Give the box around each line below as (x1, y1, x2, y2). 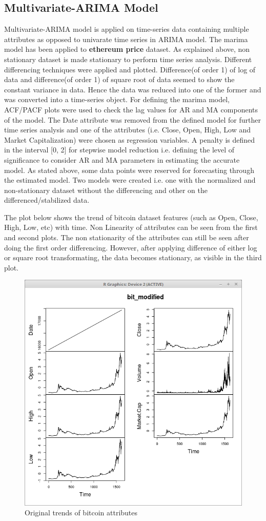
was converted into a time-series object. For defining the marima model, (4, 94, 230, 105)
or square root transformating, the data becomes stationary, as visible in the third (4, 252, 262, 263)
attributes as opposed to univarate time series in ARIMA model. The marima (4, 33, 248, 44)
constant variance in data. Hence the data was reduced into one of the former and (4, 84, 261, 94)
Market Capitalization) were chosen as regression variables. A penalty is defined (4, 134, 255, 145)
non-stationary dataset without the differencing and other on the (4, 184, 208, 195)
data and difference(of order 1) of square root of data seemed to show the (4, 74, 235, 85)
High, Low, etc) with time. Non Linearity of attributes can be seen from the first (4, 222, 258, 233)
